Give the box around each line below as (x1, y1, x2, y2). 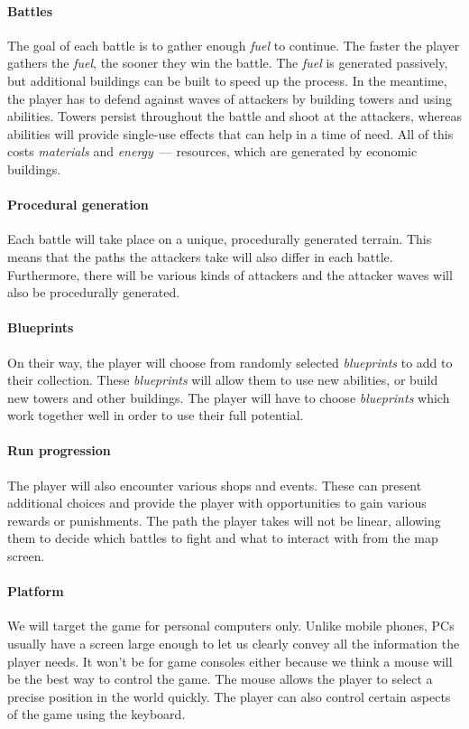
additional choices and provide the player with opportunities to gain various (7, 493, 427, 512)
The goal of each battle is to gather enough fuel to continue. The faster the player (7, 35, 460, 54)
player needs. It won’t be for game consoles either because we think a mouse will (7, 651, 453, 670)
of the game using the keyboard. (7, 705, 186, 724)
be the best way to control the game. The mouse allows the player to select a (7, 669, 433, 688)
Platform (7, 582, 64, 601)
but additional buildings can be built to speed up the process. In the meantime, (7, 70, 447, 89)
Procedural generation (7, 195, 149, 214)
